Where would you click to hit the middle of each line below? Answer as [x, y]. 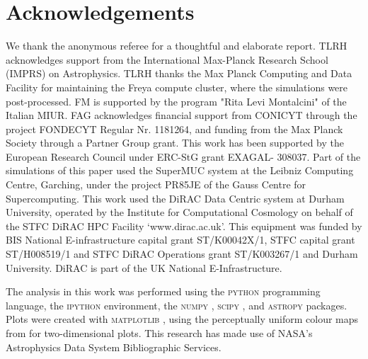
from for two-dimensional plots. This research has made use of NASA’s [159, 333]
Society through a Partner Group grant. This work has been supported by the [175, 143]
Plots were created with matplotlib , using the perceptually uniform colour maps [182, 319]
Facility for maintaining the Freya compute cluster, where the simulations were [177, 87]
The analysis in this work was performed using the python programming [163, 291]
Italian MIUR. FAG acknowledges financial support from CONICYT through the [182, 115]
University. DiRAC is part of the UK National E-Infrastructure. [144, 267]
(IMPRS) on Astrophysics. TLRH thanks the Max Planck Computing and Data [179, 73]
